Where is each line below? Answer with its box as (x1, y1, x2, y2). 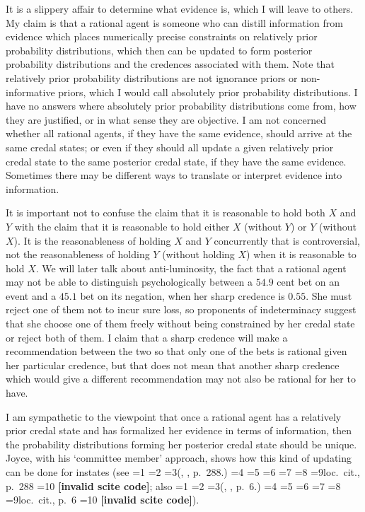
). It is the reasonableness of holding (13, 233, 171, 248)
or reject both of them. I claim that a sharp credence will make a (6, 330, 288, 344)
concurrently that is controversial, (214, 233, 361, 248)
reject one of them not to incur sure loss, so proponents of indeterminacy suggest (6, 302, 357, 317)
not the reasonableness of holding (6, 247, 150, 262)
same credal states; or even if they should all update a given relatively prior (6, 139, 334, 154)
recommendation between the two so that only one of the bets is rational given (6, 344, 347, 359)
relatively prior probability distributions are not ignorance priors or (6, 70, 298, 85)
